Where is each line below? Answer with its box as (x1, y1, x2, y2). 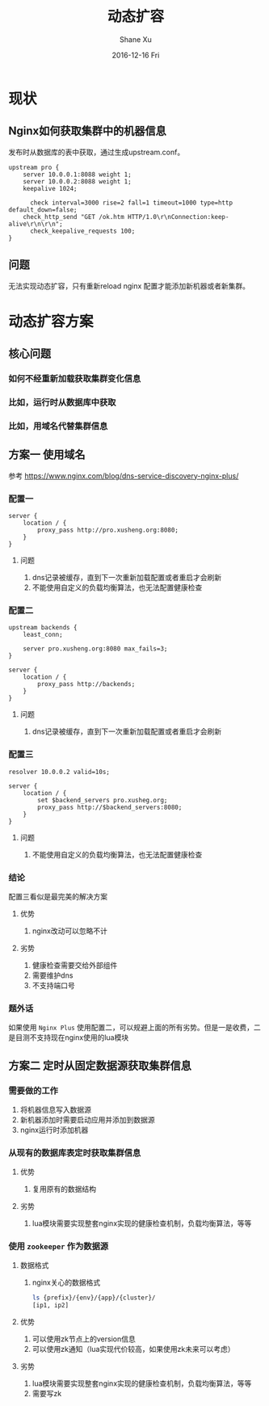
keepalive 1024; (23, 184, 78, 192)
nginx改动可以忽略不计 (32, 926, 107, 936)
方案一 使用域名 (8, 448, 86, 461)
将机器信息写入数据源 (19, 1105, 91, 1114)
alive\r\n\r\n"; (8, 220, 63, 228)
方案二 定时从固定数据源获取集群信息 (8, 1059, 191, 1072)
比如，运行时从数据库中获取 (8, 397, 116, 408)
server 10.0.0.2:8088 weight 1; (23, 177, 132, 186)
